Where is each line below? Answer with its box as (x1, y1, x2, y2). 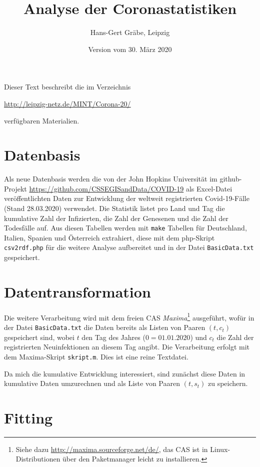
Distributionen (15, 453, 60, 464)
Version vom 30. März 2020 (88, 43, 172, 54)
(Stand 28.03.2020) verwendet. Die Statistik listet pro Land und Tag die (4, 203, 225, 213)
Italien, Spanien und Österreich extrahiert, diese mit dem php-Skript (4, 232, 215, 242)
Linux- (210, 443, 230, 454)
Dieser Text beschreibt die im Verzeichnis (4, 81, 131, 92)
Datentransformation (4, 281, 151, 301)
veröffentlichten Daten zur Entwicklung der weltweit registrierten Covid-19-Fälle (4, 193, 249, 203)
